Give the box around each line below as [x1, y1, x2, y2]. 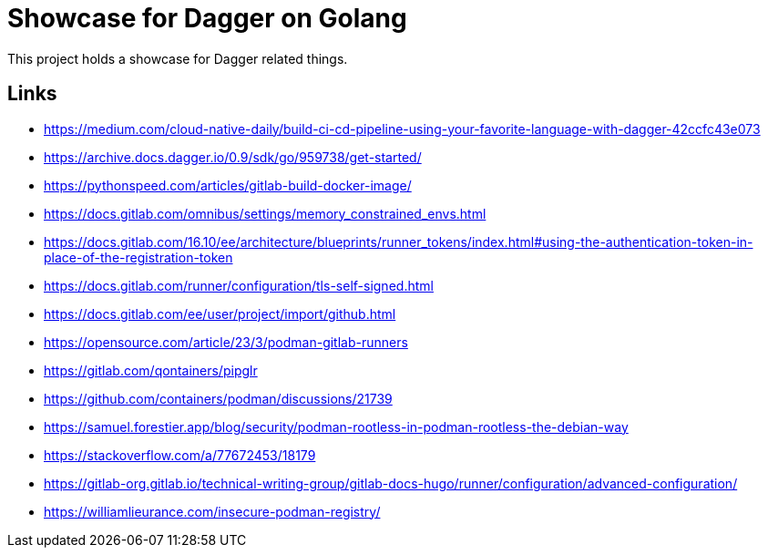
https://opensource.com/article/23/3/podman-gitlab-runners [44, 334, 408, 350]
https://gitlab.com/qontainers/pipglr [44, 362, 258, 378]
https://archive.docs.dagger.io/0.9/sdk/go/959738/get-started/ [44, 149, 422, 165]
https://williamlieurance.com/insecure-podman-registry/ [44, 503, 381, 519]
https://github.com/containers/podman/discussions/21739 [44, 390, 393, 406]
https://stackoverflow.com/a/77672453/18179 [44, 447, 316, 463]
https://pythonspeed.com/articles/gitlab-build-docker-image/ [44, 177, 412, 193]
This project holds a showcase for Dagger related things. [7, 50, 348, 67]
